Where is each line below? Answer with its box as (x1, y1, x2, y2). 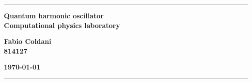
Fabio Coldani (4, 36, 51, 46)
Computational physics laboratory (4, 20, 120, 30)
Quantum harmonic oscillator (4, 11, 104, 20)
